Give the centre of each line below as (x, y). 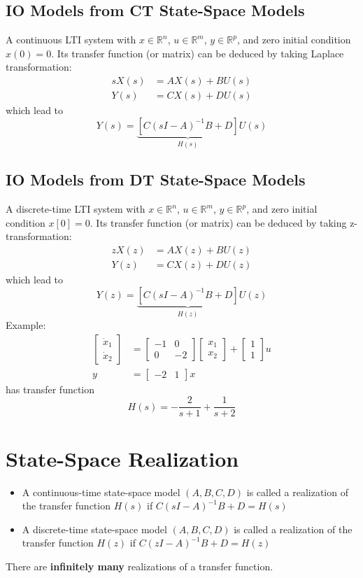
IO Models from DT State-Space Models (156, 179)
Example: (26, 325)
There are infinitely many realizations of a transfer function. (140, 566)
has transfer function (50, 389)
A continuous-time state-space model (101, 492)
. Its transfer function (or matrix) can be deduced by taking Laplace (198, 53)
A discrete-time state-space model (94, 529)
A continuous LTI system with (71, 40)
